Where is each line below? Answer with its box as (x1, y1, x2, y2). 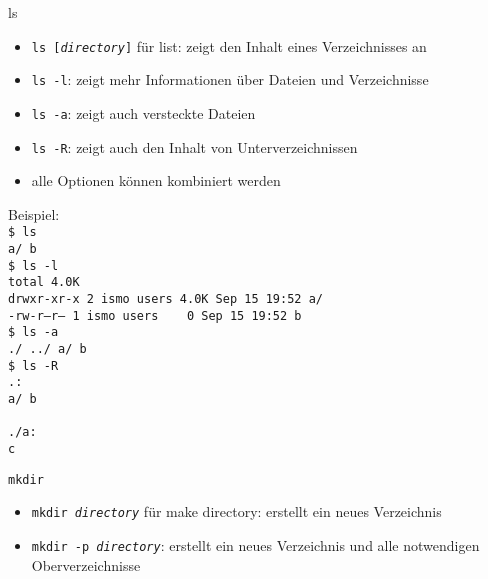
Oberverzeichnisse (31, 554, 141, 575)
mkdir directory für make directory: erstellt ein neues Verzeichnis (31, 501, 442, 522)
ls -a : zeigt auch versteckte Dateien (31, 102, 256, 123)
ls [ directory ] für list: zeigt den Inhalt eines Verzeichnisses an (31, 35, 427, 56)
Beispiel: (8, 203, 60, 224)
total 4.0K (8, 275, 80, 290)
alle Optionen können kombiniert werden (31, 170, 281, 191)
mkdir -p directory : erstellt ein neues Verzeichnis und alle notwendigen (31, 534, 480, 555)
